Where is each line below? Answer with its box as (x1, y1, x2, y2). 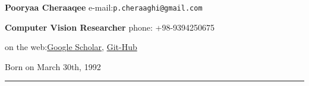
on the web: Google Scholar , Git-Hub (5, 41, 137, 53)
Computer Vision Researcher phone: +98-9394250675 (5, 21, 215, 33)
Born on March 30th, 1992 (5, 60, 101, 72)
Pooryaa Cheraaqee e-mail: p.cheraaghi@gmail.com (5, 1, 203, 13)
